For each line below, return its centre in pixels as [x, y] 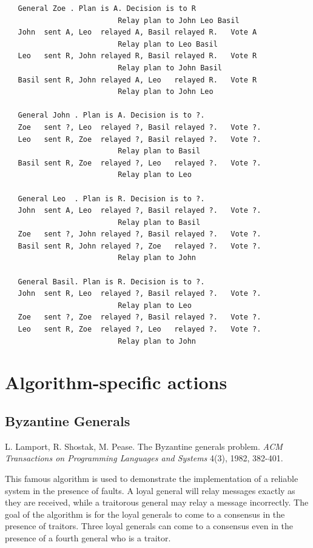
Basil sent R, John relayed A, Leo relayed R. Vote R [137, 80]
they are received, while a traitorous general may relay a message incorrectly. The [157, 502]
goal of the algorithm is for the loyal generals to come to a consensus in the [145, 514]
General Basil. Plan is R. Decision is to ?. [111, 282]
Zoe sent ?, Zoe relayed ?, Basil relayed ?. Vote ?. [140, 317]
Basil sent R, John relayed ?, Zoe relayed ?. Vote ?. [140, 246]
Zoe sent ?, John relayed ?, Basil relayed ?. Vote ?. [140, 234]
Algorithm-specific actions [116, 382]
